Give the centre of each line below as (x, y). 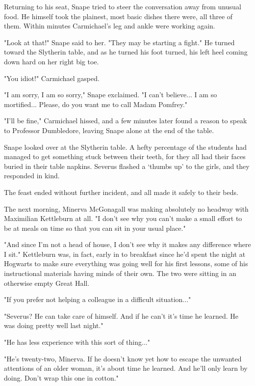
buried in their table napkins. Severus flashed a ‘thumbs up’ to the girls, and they (127, 166)
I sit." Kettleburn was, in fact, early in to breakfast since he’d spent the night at (125, 254)
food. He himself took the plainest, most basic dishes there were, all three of (118, 16)
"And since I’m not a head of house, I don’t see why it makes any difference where (127, 244)
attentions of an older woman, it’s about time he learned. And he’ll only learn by (126, 368)
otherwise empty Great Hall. (47, 283)
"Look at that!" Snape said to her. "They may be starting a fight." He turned (119, 42)
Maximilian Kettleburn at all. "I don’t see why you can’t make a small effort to (123, 218)
